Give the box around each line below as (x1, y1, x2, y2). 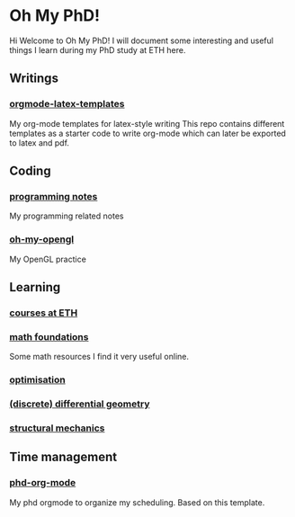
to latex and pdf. (9, 137, 70, 148)
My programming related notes (9, 210, 124, 221)
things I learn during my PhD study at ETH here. (9, 44, 186, 55)
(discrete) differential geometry (9, 397, 150, 410)
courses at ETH (9, 307, 78, 319)
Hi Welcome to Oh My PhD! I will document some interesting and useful (9, 35, 274, 46)
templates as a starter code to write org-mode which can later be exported (9, 128, 286, 138)
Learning (9, 280, 61, 295)
